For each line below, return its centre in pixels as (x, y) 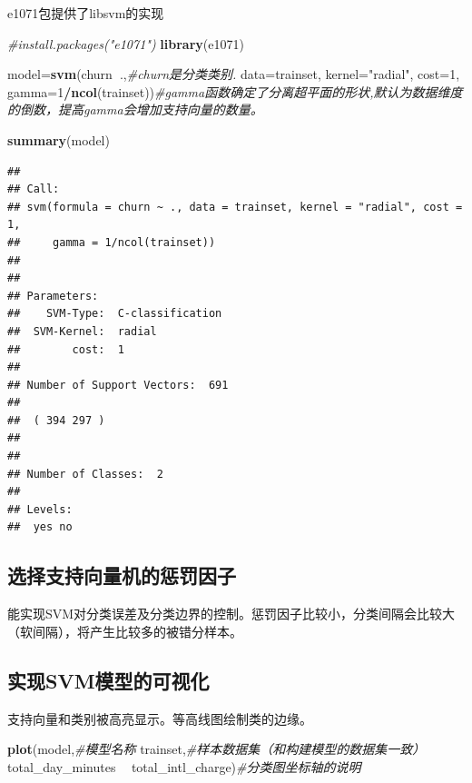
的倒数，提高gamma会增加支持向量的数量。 (135, 109)
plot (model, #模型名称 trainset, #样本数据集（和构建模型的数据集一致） (216, 749)
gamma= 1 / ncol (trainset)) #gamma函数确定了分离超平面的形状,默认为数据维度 (235, 91)
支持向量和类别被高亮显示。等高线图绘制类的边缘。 (160, 718)
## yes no (40, 527)
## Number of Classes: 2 (85, 474)
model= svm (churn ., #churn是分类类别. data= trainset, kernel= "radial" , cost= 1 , (234, 74)
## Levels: (40, 509)
